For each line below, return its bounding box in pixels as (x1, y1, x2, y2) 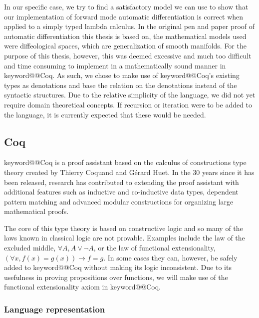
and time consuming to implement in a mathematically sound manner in (4, 60, 226, 70)
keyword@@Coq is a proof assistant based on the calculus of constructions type (4, 157, 247, 167)
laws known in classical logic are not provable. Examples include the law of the (4, 232, 245, 243)
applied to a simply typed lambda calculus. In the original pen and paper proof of (4, 21, 255, 31)
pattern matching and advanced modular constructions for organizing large (4, 196, 234, 206)
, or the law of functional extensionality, (93, 242, 216, 253)
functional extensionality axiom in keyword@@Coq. (4, 281, 161, 292)
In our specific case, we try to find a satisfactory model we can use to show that (4, 1, 249, 11)
